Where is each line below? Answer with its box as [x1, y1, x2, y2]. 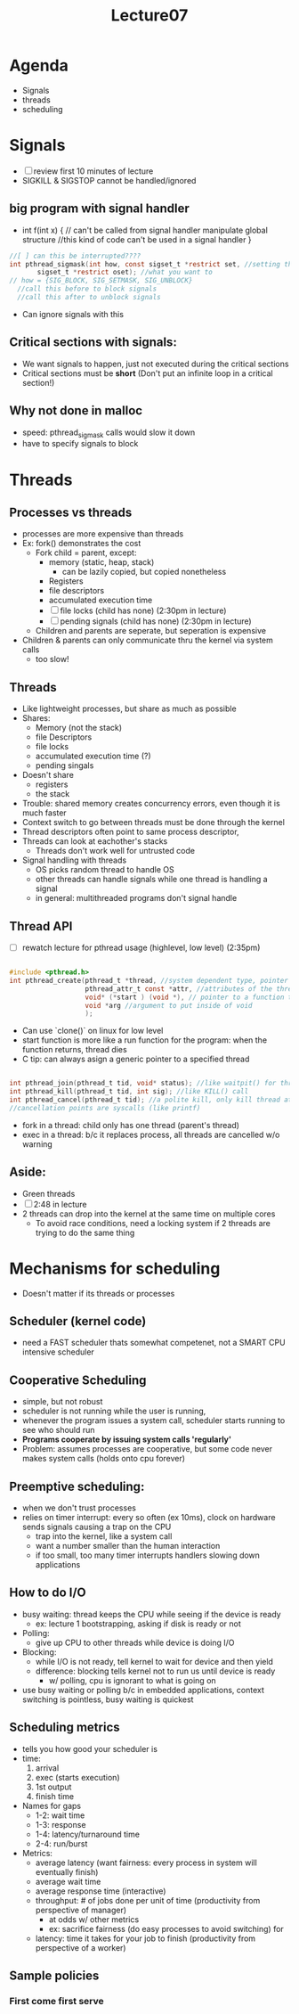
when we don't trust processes [21, 1502, 136, 1513]
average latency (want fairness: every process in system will [35, 1857, 258, 1868]
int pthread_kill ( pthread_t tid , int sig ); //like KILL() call [9, 1087, 249, 1096]
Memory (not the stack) [35, 723, 123, 733]
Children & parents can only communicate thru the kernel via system [21, 634, 274, 646]
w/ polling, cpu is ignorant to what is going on [48, 1674, 216, 1685]
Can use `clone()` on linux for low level [21, 1026, 164, 1036]
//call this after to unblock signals [17, 293, 162, 302]
